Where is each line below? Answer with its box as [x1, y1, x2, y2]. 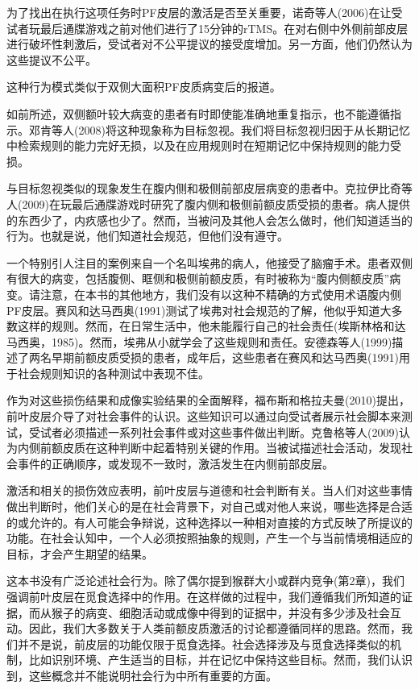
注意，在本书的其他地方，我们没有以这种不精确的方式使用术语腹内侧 [39, 285, 401, 302]
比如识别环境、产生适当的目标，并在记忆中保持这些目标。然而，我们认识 [28, 651, 413, 668]
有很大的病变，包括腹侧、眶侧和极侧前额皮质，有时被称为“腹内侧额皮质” [6, 270, 390, 287]
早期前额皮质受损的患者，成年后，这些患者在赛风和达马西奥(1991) [51, 349, 399, 366]
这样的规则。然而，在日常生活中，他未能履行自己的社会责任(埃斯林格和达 [17, 318, 406, 334]
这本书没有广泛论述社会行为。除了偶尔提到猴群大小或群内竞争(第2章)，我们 [6, 572, 404, 589]
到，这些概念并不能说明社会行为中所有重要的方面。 [6, 666, 277, 683]
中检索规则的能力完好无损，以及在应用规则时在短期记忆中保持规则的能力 [6, 137, 390, 154]
